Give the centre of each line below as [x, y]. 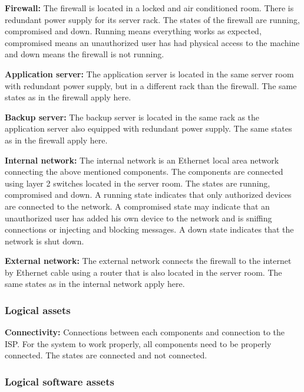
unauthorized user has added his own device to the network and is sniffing [138, 218]
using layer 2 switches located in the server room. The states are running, [138, 183]
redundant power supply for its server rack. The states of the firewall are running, [152, 19]
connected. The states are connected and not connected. [106, 355]
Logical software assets [60, 381]
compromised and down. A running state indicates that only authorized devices [148, 195]
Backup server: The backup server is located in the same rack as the [132, 117]
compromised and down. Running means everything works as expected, [133, 31]
